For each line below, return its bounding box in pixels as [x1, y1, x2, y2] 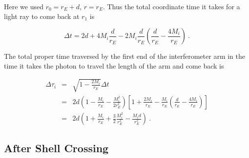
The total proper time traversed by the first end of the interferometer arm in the [4, 51, 245, 61]
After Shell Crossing [4, 140, 109, 156]
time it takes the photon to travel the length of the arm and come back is [4, 60, 224, 70]
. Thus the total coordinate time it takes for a [103, 1, 240, 11]
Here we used [4, 1, 43, 11]
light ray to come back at [4, 11, 80, 21]
